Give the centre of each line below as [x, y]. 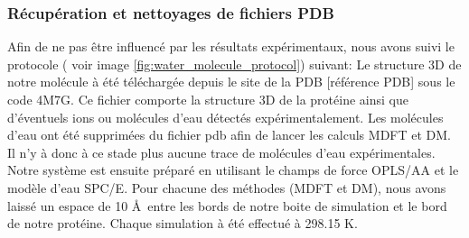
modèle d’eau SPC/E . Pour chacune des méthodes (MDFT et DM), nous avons [227, 187]
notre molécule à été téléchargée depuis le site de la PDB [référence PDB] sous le [231, 82]
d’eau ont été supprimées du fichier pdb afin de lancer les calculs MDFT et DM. [229, 135]
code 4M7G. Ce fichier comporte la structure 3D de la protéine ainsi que [208, 99]
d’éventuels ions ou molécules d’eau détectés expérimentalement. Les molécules [225, 117]
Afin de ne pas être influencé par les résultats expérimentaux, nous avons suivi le [231, 46]
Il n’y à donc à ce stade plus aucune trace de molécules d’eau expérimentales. [221, 152]
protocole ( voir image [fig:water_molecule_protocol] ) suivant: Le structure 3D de [234, 64]
